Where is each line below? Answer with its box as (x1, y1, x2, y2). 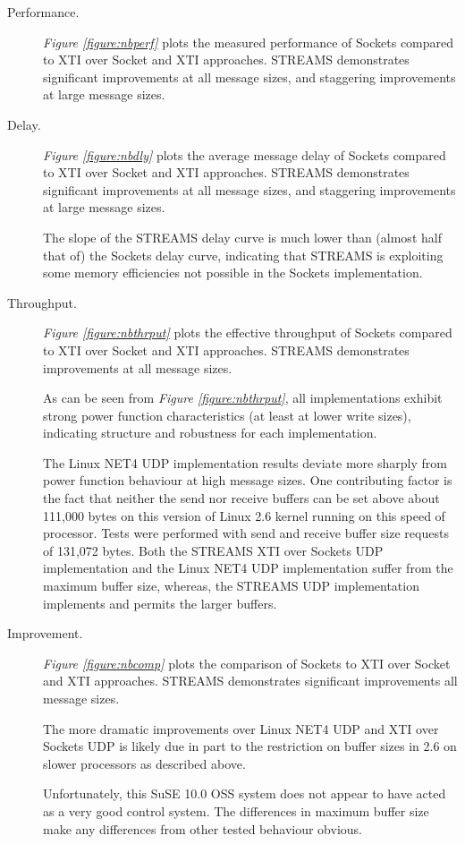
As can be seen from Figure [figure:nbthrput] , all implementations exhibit (43, 388, 443, 407)
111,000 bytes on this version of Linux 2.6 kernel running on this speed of (43, 506, 445, 524)
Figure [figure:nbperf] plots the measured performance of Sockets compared (43, 32, 454, 51)
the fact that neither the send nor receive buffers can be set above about (43, 489, 440, 507)
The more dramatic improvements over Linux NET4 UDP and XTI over (43, 719, 439, 737)
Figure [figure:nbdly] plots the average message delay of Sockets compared (43, 145, 446, 164)
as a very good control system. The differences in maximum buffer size (43, 801, 429, 820)
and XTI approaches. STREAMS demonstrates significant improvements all (43, 671, 458, 690)
